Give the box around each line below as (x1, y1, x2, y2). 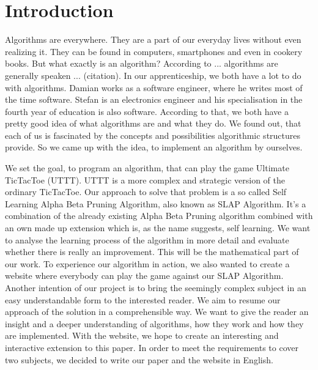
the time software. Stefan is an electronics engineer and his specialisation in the (5, 93, 303, 106)
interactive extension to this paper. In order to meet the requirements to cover (5, 341, 298, 353)
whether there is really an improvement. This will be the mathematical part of (5, 245, 299, 258)
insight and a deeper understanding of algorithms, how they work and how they (5, 317, 304, 330)
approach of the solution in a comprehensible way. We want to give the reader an (5, 305, 309, 318)
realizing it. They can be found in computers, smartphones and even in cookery (5, 45, 303, 57)
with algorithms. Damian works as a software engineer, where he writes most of (5, 81, 303, 94)
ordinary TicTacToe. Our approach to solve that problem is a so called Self (5, 185, 287, 198)
